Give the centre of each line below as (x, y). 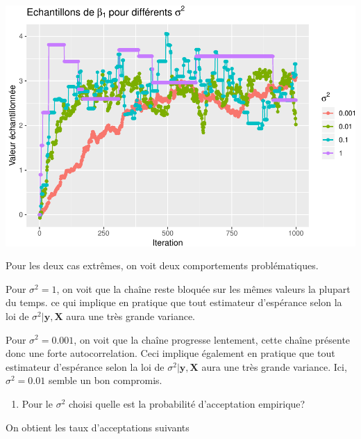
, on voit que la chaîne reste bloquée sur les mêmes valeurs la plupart (203, 288)
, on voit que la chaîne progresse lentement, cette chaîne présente (212, 339)
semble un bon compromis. (105, 380)
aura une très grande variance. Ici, (274, 366)
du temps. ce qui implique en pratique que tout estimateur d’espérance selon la (174, 302)
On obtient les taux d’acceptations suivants (98, 427)
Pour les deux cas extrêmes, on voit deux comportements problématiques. (162, 265)
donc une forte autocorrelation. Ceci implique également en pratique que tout (170, 353)
